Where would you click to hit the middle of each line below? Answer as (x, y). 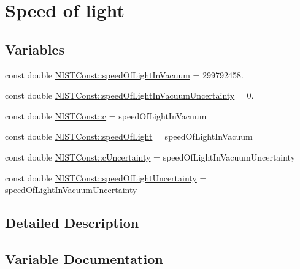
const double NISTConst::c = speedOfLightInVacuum (106, 116)
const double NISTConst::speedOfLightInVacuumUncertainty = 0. (129, 95)
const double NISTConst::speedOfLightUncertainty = (106, 177)
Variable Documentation (84, 258)
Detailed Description (72, 223)
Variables (35, 49)
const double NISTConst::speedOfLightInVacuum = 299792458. (124, 74)
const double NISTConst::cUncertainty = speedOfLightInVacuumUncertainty (150, 157)
